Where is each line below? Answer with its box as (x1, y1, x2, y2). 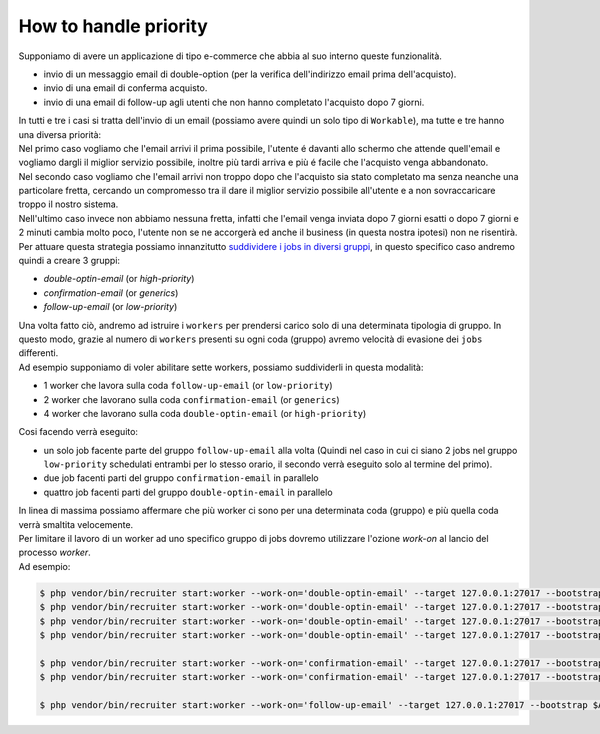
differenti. (18, 347, 59, 359)
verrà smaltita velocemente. (18, 518, 134, 530)
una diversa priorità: (18, 128, 102, 140)
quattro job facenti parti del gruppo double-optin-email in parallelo (43, 486, 334, 498)
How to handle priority (18, 15, 209, 37)
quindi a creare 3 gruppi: (18, 255, 120, 267)
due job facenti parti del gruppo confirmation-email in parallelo (43, 472, 319, 484)
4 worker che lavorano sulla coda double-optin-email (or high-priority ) (43, 407, 367, 419)
